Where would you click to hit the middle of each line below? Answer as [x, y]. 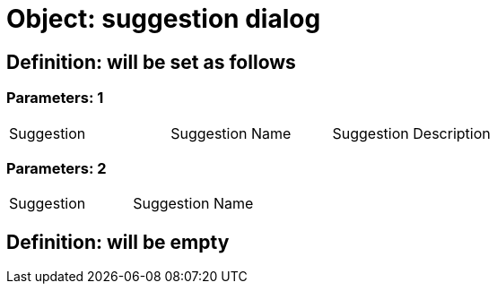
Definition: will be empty [118, 242]
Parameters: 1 [55, 98]
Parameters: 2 [57, 168]
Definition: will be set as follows [151, 62]
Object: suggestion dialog [164, 19]
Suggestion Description [411, 133]
